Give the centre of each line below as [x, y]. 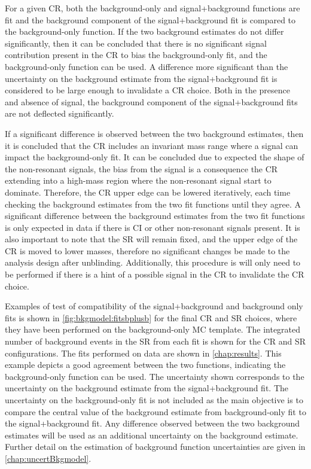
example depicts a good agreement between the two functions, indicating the [145, 365]
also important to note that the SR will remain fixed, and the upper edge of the [151, 239]
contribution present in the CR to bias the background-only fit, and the [136, 55]
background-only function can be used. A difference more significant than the [147, 66]
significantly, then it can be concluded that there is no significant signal [136, 43]
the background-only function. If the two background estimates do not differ [144, 31]
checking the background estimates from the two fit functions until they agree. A [153, 204]
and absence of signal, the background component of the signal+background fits [151, 101]
